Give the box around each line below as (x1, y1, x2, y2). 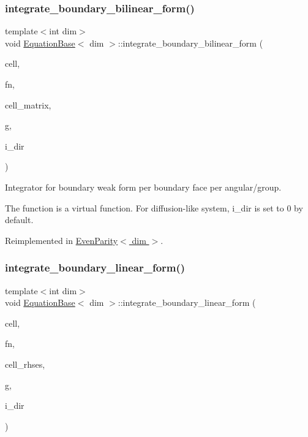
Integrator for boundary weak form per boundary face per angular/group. (5, 180, 282, 193)
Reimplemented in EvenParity (5, 234, 118, 246)
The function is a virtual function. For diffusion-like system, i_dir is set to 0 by (5, 201, 303, 214)
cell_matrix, (5, 98, 51, 111)
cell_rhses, (5, 357, 45, 370)
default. (5, 213, 34, 226)
